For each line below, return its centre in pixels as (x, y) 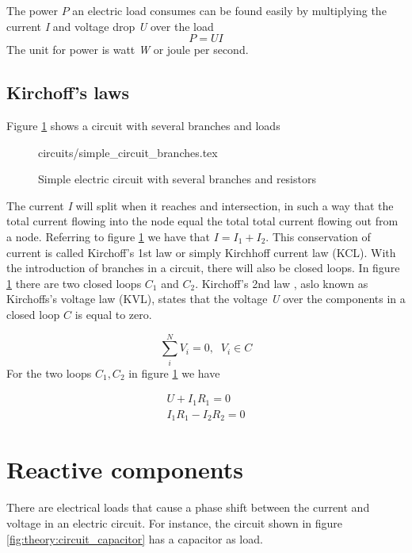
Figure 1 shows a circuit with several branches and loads (143, 125)
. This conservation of (318, 236)
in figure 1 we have (174, 373)
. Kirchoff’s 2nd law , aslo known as (282, 283)
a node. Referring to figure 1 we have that (108, 236)
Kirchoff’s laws (68, 92)
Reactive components (125, 469)
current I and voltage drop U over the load (110, 26)
